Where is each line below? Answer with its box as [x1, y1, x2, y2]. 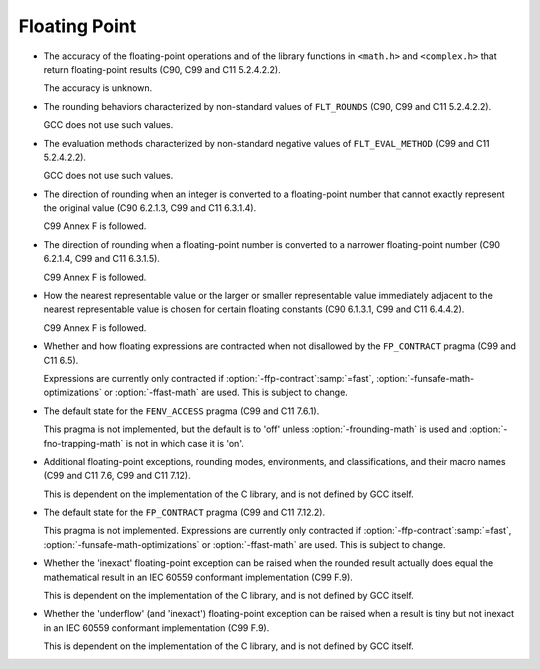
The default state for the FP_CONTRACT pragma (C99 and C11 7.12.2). [43, 506, 325, 519]
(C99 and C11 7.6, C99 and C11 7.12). [43, 470, 191, 482]
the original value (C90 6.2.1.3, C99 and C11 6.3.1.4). [43, 202, 257, 214]
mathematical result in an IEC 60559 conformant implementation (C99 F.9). [43, 571, 354, 583]
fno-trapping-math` [43, 437, 124, 449]
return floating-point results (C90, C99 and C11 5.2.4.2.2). [43, 63, 281, 75]
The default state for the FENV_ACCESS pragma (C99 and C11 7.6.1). [43, 405, 320, 417]
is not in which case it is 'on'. [125, 437, 244, 449]
